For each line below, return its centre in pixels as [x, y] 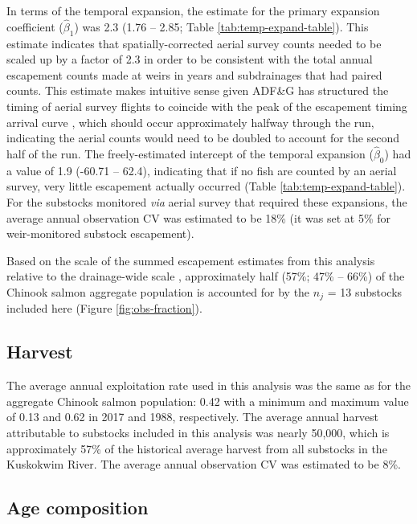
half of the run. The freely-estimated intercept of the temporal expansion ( [190, 153]
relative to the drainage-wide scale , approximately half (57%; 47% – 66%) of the [206, 276]
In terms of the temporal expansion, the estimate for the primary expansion [193, 10]
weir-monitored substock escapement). [100, 233]
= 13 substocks [365, 291]
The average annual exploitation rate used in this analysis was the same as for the [209, 385]
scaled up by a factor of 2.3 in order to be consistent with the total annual [190, 59]
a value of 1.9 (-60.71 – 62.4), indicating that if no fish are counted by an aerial [202, 170]
